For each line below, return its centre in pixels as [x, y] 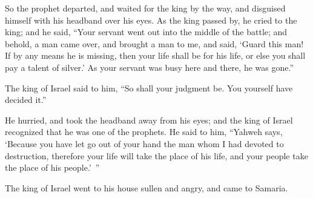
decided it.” [26, 100]
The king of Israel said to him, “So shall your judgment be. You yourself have [149, 87]
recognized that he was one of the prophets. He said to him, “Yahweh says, [144, 132]
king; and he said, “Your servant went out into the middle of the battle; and [146, 32]
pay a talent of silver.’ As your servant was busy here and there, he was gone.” [149, 67]
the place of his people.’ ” [52, 167]
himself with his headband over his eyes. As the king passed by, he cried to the [151, 20]
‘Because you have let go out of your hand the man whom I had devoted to [144, 143]
